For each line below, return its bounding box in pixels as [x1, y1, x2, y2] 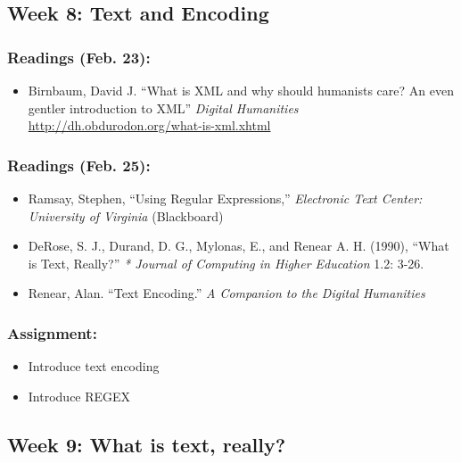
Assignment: [7, 321, 97, 343]
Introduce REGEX [28, 386, 131, 405]
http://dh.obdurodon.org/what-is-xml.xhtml [28, 116, 271, 135]
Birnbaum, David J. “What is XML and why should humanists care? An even [28, 81, 454, 99]
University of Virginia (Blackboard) [28, 206, 224, 225]
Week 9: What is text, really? [7, 430, 286, 458]
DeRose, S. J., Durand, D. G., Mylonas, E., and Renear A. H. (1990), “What [28, 236, 449, 255]
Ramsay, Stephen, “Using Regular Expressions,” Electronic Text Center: [28, 189, 423, 207]
